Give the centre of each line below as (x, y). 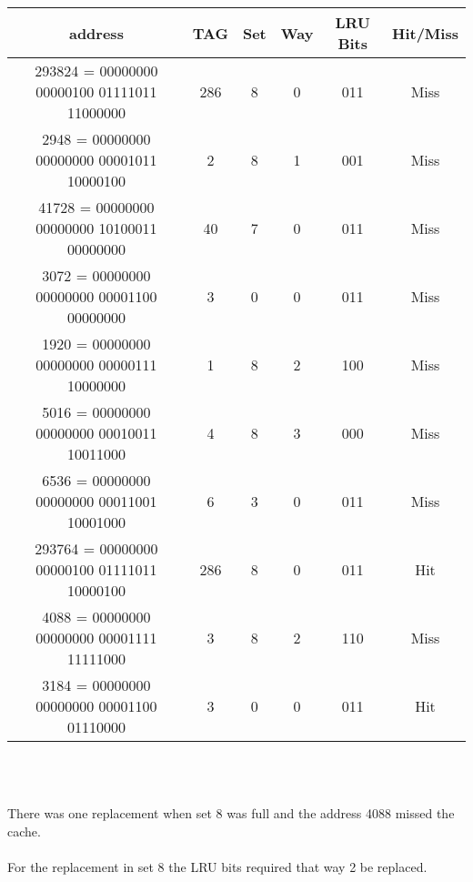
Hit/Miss (425, 33)
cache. (24, 831)
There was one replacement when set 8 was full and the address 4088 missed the (231, 813)
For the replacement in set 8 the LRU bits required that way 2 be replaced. (217, 866)
